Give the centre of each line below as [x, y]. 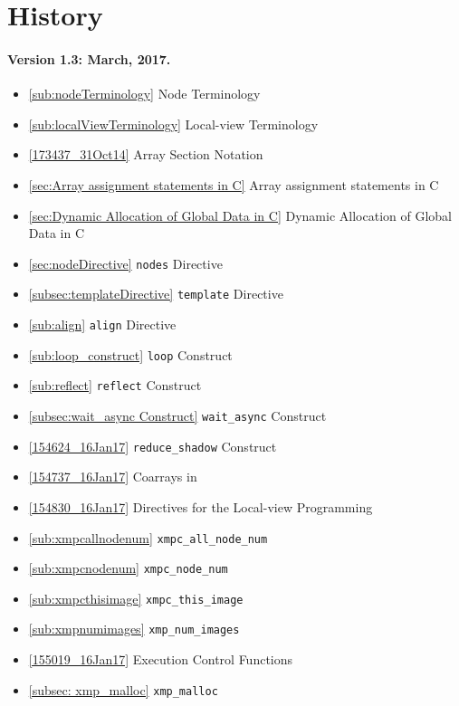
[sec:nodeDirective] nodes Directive [125, 263]
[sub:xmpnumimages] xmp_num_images [134, 629]
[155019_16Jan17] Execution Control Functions [161, 659]
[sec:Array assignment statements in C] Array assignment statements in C [234, 184]
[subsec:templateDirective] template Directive [156, 294]
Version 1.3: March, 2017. [89, 58]
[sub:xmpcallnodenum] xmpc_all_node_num [148, 537]
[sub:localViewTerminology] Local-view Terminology [173, 124]
